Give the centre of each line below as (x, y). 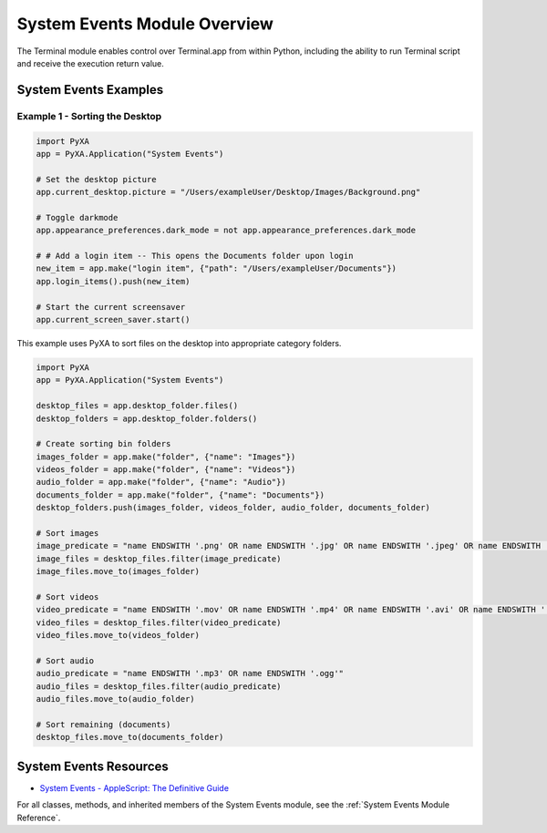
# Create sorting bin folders (103, 444)
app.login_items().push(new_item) (113, 281)
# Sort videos (67, 596)
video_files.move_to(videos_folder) (118, 635)
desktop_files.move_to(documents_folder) (130, 737)
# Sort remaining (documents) (103, 724)
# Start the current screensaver (111, 307)
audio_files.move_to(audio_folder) (115, 699)
